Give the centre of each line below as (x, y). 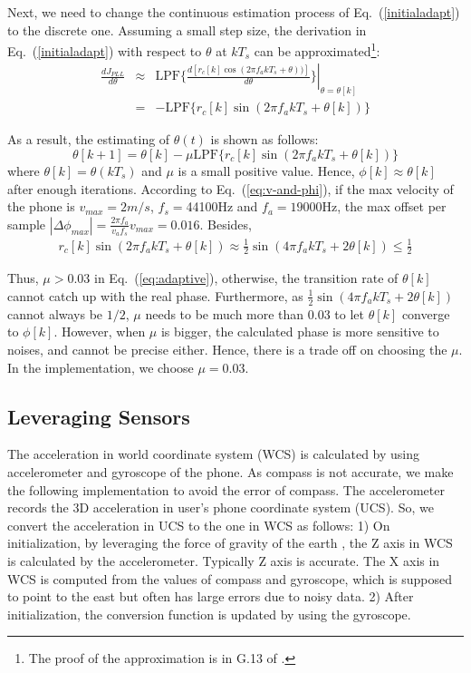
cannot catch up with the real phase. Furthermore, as (155, 295)
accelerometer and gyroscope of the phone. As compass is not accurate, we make (231, 471)
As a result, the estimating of (89, 139)
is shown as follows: (264, 139)
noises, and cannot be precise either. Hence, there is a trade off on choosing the (227, 349)
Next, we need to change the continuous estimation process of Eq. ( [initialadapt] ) (234, 12)
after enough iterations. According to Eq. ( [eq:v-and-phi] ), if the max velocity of (231, 188)
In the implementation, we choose (101, 367)
